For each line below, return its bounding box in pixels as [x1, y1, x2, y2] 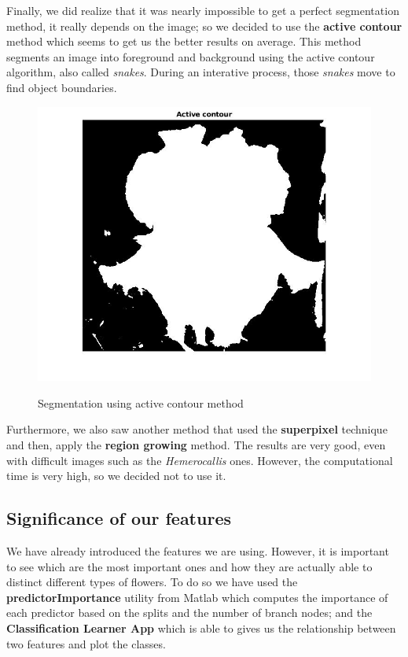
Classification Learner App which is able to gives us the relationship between [6, 620, 396, 637]
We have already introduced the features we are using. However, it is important [6, 543, 389, 559]
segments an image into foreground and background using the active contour [6, 48, 375, 65]
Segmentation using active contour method [38, 394, 244, 411]
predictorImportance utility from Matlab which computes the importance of [6, 589, 388, 605]
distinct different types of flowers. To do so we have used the [6, 574, 298, 590]
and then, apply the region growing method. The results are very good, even [6, 437, 386, 453]
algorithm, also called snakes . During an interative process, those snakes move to [6, 64, 395, 80]
